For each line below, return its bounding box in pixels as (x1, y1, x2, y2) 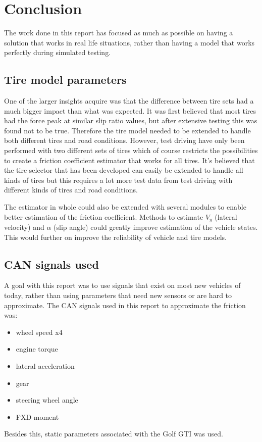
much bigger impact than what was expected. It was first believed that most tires (4, 105, 256, 116)
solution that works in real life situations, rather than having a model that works (4, 37, 255, 47)
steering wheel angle (16, 395, 78, 405)
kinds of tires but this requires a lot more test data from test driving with (4, 174, 233, 185)
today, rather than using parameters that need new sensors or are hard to (4, 290, 232, 301)
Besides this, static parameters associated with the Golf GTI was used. (4, 428, 223, 439)
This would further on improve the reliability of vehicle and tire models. (4, 231, 227, 242)
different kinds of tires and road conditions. (4, 184, 138, 195)
